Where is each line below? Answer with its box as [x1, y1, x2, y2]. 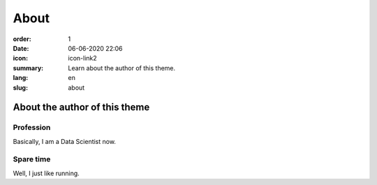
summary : [13, 63, 44, 72]
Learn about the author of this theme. [68, 63, 176, 72]
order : [13, 35, 31, 43]
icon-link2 [68, 54, 97, 63]
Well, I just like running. [13, 169, 80, 177]
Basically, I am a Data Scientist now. [13, 137, 117, 145]
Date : [13, 44, 29, 52]
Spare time [13, 154, 51, 164]
